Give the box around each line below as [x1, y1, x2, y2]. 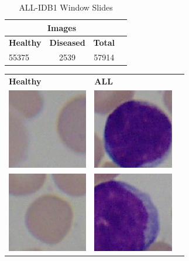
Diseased [49, 36, 85, 49]
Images [47, 21, 77, 33]
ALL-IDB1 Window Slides [19, 1, 113, 13]
